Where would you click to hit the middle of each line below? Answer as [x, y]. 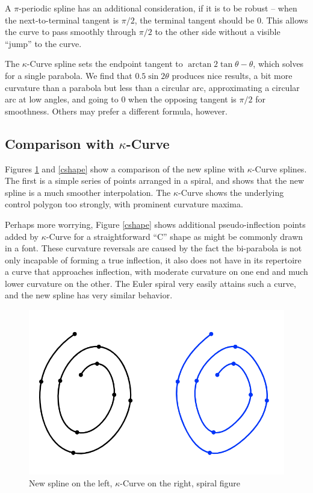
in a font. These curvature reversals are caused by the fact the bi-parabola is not [153, 248]
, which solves [278, 64]
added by [22, 236]
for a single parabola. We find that [69, 75]
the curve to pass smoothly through [71, 32]
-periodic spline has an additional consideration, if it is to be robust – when [158, 8]
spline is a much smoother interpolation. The [88, 192]
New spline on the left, [71, 482]
